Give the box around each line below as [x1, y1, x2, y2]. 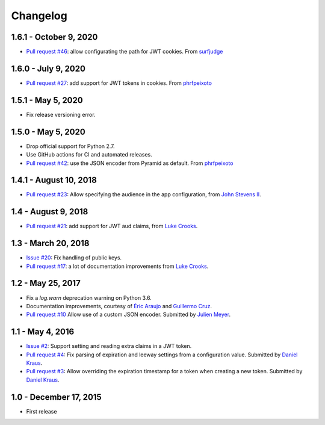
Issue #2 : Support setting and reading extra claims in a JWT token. [26, 343, 192, 350]
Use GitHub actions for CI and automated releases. [26, 151, 153, 158]
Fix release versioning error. [26, 111, 96, 118]
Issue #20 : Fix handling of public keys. [26, 254, 122, 261]
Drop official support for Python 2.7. [26, 142, 115, 150]
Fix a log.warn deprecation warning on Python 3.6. [26, 294, 152, 301]
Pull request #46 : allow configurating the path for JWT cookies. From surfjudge [26, 48, 223, 55]
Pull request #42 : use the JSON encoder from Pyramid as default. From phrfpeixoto [26, 160, 234, 167]
